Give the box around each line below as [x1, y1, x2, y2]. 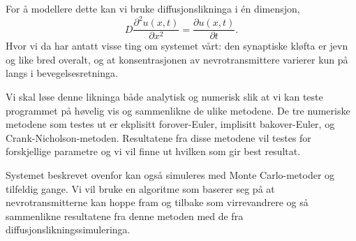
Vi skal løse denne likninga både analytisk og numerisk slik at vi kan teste [6, 89, 323, 103]
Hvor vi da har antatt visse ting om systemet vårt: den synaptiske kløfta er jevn [6, 38, 348, 53]
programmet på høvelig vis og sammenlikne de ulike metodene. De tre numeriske [6, 103, 350, 117]
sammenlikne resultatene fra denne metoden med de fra [6, 208, 244, 223]
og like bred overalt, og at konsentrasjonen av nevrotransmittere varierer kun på [6, 52, 348, 66]
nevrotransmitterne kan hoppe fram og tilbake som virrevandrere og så [6, 195, 309, 210]
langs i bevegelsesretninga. [6, 66, 118, 80]
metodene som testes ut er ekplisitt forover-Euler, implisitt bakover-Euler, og [6, 117, 335, 131]
